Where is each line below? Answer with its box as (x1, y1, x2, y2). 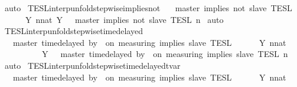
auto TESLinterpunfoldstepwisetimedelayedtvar (4, 59, 181, 71)
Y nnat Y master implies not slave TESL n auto (25, 13, 224, 25)
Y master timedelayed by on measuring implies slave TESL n (41, 48, 288, 60)
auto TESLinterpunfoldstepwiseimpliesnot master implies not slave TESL (4, 2, 292, 14)
